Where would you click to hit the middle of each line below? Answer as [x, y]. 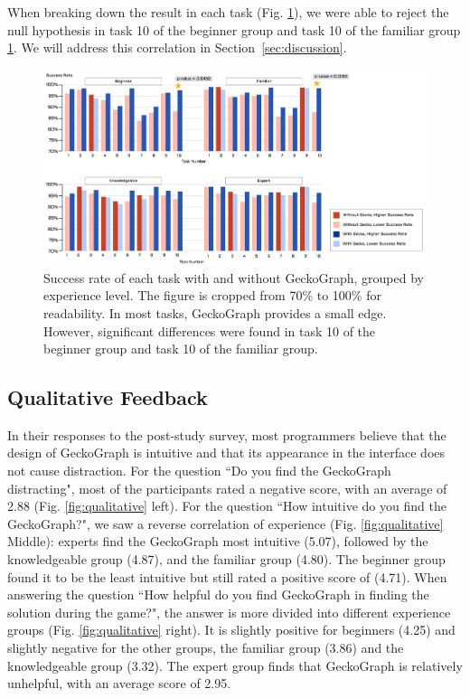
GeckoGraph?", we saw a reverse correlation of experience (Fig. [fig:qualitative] [226, 523]
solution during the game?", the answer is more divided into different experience [229, 612]
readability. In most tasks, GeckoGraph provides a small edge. [215, 312]
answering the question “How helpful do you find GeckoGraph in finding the [218, 594]
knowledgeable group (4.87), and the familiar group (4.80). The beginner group [226, 559]
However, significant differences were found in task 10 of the [210, 330]
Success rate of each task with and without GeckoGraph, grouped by [234, 277]
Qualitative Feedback [108, 397]
